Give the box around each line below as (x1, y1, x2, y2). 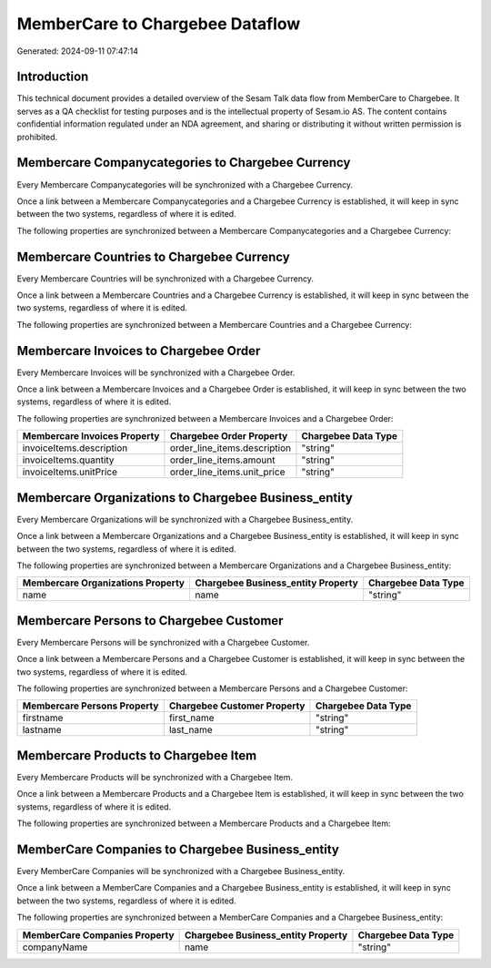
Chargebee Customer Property (168, 699, 306, 712)
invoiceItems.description (22, 442, 128, 454)
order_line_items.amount (169, 453, 276, 466)
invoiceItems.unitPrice (22, 465, 118, 478)
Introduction (16, 69, 89, 85)
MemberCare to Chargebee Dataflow (16, 14, 301, 34)
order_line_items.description (169, 442, 291, 454)
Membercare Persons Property (22, 699, 159, 712)
